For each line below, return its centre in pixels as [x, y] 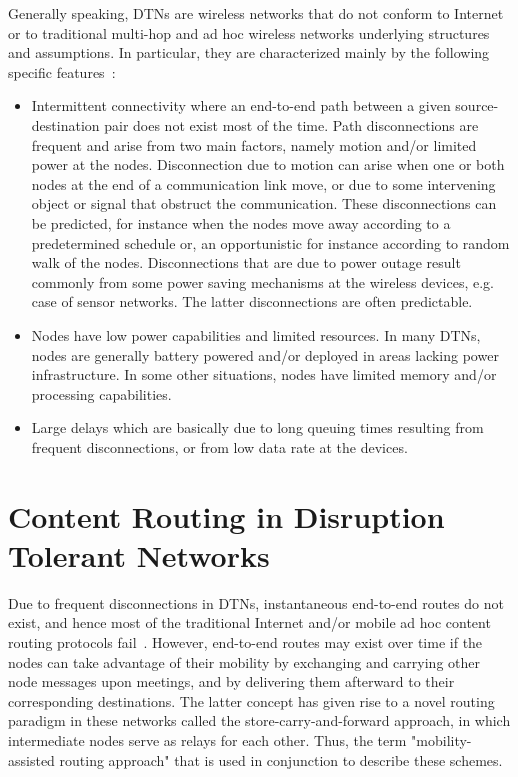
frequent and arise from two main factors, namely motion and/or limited [254, 144]
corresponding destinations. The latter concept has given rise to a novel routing [251, 700]
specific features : [62, 71]
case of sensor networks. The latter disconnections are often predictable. [252, 301]
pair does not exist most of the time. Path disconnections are [291, 124]
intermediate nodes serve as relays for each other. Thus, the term [207, 739]
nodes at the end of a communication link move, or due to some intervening [263, 183]
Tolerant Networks [139, 554]
